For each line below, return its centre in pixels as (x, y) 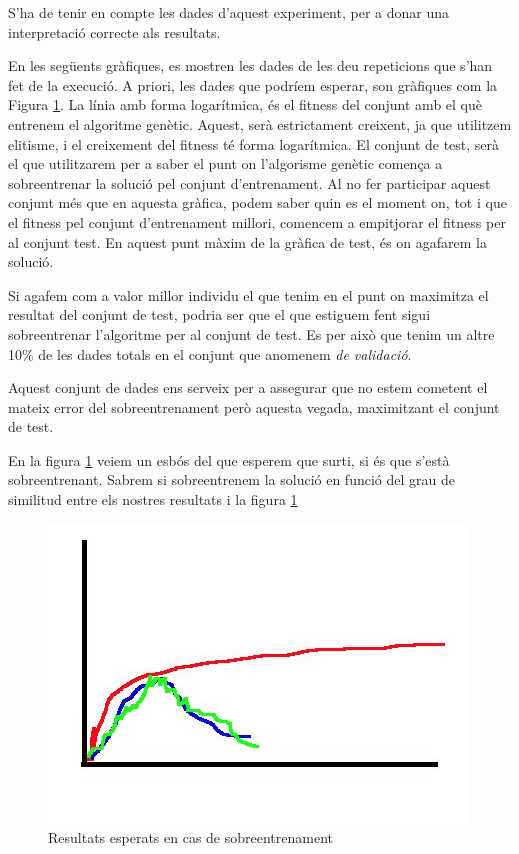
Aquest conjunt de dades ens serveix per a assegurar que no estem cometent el (248, 387)
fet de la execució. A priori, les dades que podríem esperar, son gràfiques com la (253, 84)
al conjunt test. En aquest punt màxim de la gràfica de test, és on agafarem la (247, 241)
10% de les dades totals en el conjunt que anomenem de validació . (210, 353)
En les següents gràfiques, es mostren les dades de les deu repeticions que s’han (250, 65)
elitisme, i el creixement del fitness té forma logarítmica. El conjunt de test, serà (254, 143)
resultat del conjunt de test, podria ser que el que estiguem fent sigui (219, 314)
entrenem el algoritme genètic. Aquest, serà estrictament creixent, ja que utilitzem (260, 123)
